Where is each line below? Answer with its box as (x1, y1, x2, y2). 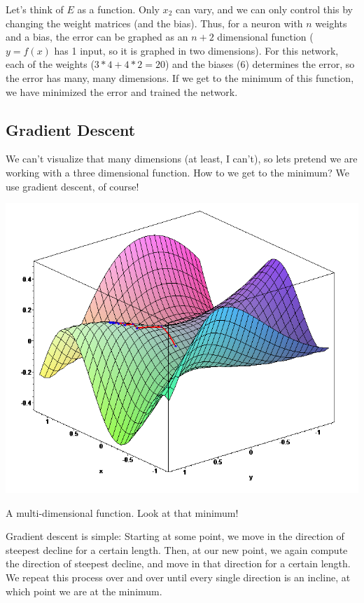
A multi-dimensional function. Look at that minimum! (6, 505, 239, 520)
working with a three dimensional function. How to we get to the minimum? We (6, 165, 349, 179)
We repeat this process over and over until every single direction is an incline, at (6, 569, 351, 584)
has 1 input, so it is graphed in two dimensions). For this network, (54, 43, 339, 57)
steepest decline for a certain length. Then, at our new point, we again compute (6, 542, 348, 557)
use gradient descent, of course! (6, 179, 139, 193)
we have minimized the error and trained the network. (6, 84, 238, 99)
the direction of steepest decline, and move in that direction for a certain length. (6, 556, 351, 571)
